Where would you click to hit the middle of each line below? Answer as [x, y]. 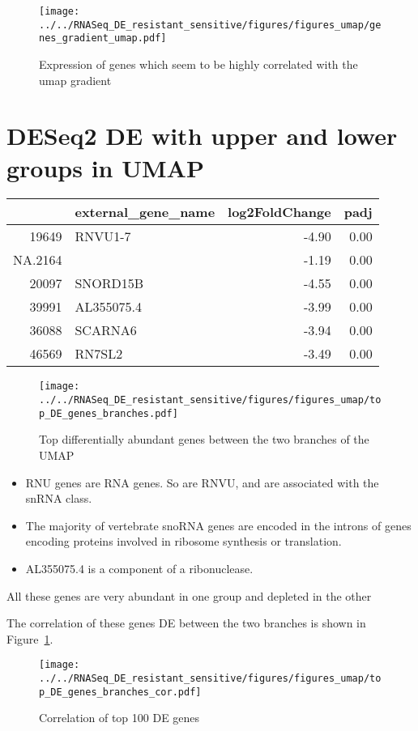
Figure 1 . [30, 638]
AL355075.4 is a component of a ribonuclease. [139, 568]
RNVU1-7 [103, 236]
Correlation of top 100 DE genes [119, 718]
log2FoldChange [279, 212]
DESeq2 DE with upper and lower [202, 136]
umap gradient [75, 80]
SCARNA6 [106, 330]
